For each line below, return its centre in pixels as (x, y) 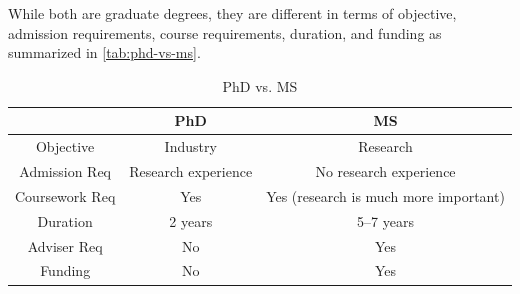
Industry (190, 146)
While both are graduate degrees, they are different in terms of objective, (232, 13)
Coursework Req (65, 195)
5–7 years (385, 220)
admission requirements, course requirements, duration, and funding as (225, 32)
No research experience (385, 171)
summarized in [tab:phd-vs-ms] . (104, 52)
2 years (191, 220)
